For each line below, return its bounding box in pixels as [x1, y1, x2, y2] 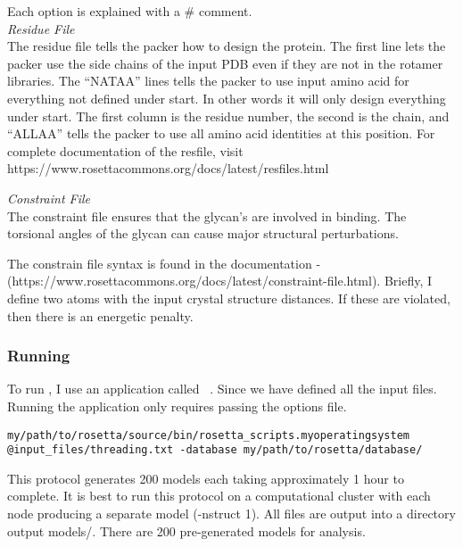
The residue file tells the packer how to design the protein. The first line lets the [7, 37, 446, 55]
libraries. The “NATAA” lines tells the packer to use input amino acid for [7, 71, 409, 90]
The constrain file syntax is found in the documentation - [7, 253, 321, 272]
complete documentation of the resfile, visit [7, 141, 244, 160]
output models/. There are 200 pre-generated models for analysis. [7, 521, 366, 540]
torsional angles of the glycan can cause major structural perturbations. [7, 224, 399, 243]
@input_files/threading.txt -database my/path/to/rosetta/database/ [7, 443, 423, 457]
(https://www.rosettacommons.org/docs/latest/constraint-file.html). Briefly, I [7, 271, 433, 290]
